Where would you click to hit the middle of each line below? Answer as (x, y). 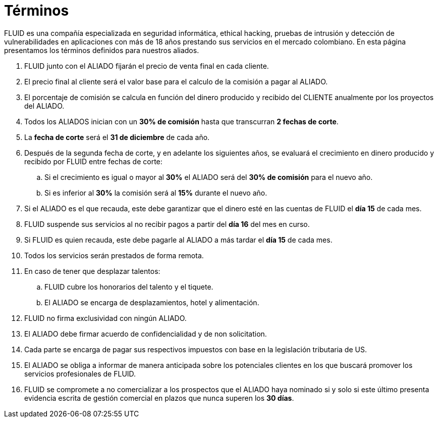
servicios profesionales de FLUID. (80, 373)
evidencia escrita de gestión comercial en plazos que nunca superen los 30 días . (159, 398)
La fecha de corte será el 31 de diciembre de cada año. (117, 137)
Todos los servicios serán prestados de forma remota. (114, 255)
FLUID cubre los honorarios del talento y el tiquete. (129, 287)
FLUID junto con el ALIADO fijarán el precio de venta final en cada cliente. (147, 66)
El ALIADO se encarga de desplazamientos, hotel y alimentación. (152, 302)
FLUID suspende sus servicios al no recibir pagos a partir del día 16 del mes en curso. (167, 224)
